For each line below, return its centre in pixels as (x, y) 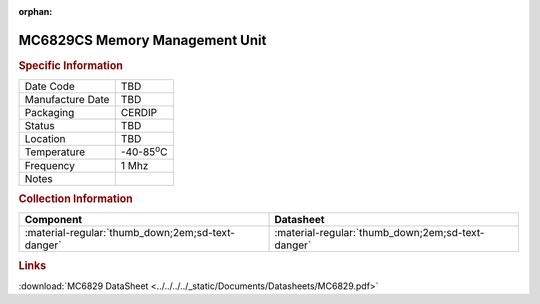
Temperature (55, 152)
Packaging (49, 113)
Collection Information (76, 198)
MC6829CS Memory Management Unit (142, 40)
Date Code (49, 87)
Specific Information (71, 65)
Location (45, 139)
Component (53, 220)
